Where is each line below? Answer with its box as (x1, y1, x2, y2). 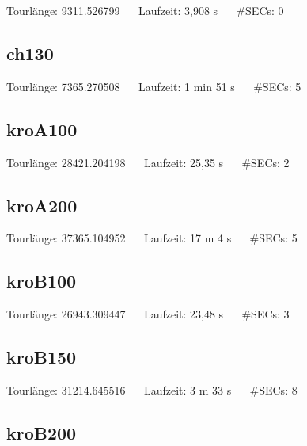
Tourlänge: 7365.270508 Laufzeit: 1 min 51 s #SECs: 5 (6, 78, 301, 94)
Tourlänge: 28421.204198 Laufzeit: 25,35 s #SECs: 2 (6, 154, 290, 170)
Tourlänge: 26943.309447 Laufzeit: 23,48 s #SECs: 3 (6, 306, 290, 322)
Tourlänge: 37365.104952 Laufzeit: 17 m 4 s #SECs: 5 (6, 230, 298, 246)
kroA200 (6, 193, 78, 217)
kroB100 (6, 269, 77, 293)
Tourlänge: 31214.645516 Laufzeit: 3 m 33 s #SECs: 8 (6, 381, 298, 398)
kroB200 (6, 420, 77, 444)
